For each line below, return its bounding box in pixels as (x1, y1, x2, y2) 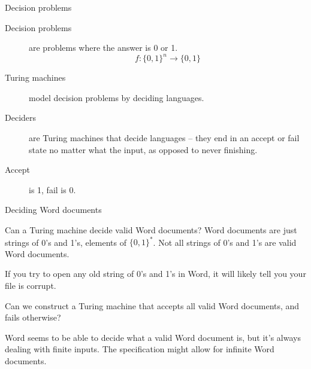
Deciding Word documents (5, 203, 102, 216)
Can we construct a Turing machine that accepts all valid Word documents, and (5, 299, 300, 312)
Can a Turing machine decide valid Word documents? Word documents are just (5, 224, 297, 236)
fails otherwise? (5, 311, 61, 324)
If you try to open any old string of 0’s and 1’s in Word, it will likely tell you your (5, 267, 306, 280)
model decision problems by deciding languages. (29, 91, 204, 103)
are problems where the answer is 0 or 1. (29, 41, 178, 54)
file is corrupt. (5, 279, 56, 291)
